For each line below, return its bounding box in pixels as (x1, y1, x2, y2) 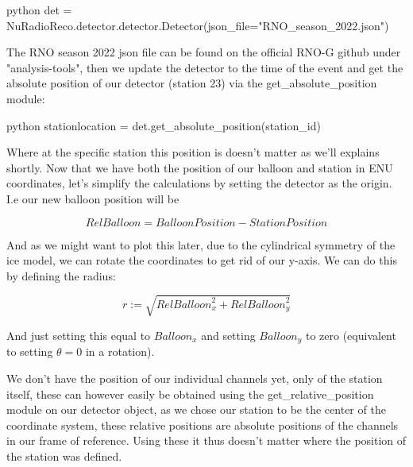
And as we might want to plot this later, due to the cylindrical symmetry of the (6, 236, 396, 253)
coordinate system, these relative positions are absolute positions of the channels (6, 416, 399, 433)
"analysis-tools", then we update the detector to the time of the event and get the (6, 59, 403, 75)
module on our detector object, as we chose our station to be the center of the (6, 401, 386, 418)
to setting (6, 343, 53, 360)
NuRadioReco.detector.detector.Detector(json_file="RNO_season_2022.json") (6, 17, 389, 33)
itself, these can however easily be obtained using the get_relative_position (6, 385, 374, 402)
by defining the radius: (6, 267, 116, 284)
